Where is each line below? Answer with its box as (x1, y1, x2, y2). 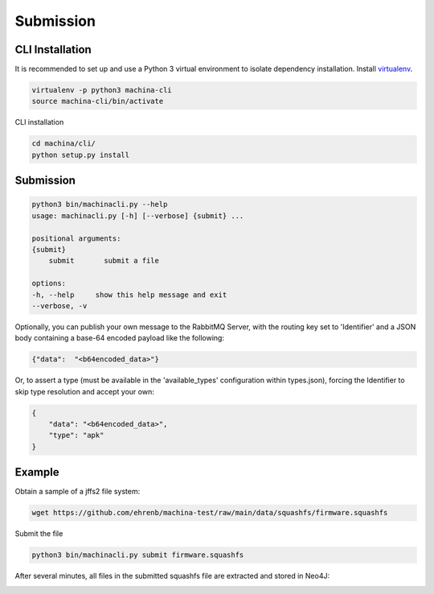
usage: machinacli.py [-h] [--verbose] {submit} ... (31, 211, 244, 221)
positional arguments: (31, 233, 121, 243)
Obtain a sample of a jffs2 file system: (14, 487, 141, 497)
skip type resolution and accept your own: (14, 386, 154, 396)
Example (14, 465, 59, 479)
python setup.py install (31, 150, 130, 159)
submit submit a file (48, 256, 160, 266)
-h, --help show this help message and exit (31, 290, 227, 299)
